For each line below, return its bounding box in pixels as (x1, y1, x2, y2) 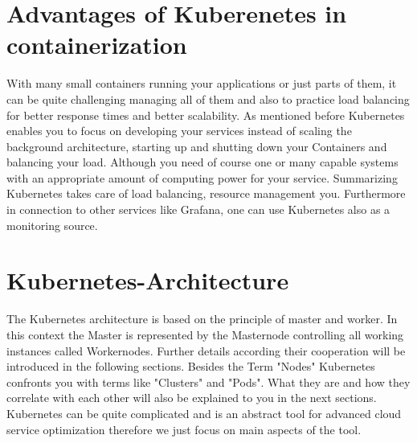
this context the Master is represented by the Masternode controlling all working (6, 326, 404, 343)
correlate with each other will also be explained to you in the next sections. (6, 389, 377, 406)
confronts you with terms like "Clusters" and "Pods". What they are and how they (6, 373, 411, 390)
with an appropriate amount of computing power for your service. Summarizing (6, 169, 398, 186)
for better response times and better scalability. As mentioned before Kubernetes (6, 106, 405, 123)
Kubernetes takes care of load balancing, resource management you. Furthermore (6, 185, 406, 202)
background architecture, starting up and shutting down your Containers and (6, 137, 387, 154)
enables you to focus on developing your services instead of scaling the (6, 122, 352, 139)
